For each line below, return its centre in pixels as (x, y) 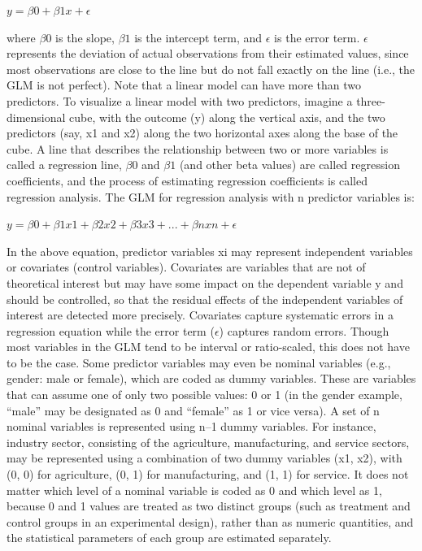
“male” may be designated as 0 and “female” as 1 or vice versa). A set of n (193, 410)
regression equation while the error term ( (111, 330)
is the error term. (317, 37)
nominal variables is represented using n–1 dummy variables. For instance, (191, 426)
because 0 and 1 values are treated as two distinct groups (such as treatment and (209, 506)
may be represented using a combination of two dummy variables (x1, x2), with (204, 458)
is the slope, (85, 37)
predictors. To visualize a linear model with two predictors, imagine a (180, 100)
